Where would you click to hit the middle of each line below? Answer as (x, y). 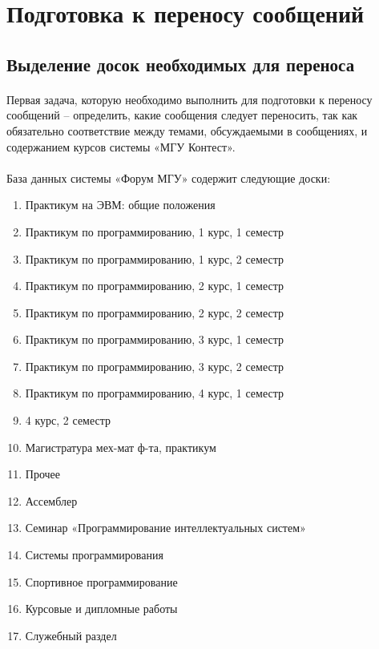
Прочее (43, 474)
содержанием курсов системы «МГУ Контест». (121, 146)
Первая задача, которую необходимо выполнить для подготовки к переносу (189, 99)
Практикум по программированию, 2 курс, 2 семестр (154, 312)
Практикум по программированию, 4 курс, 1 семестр (154, 393)
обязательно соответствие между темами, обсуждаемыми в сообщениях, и (187, 130)
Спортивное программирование (101, 581)
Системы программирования (94, 555)
